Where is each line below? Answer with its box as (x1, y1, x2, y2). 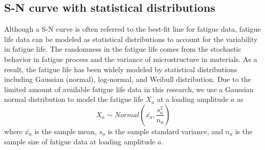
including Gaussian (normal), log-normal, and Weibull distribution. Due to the (4, 74, 251, 84)
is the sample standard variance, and (108, 125, 223, 136)
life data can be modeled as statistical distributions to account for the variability (4, 33, 258, 44)
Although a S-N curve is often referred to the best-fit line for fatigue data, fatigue (4, 24, 261, 34)
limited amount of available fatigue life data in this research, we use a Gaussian (4, 83, 254, 94)
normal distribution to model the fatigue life (4, 94, 144, 104)
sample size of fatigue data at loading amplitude (4, 136, 155, 146)
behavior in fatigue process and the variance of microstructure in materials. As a (4, 53, 257, 64)
